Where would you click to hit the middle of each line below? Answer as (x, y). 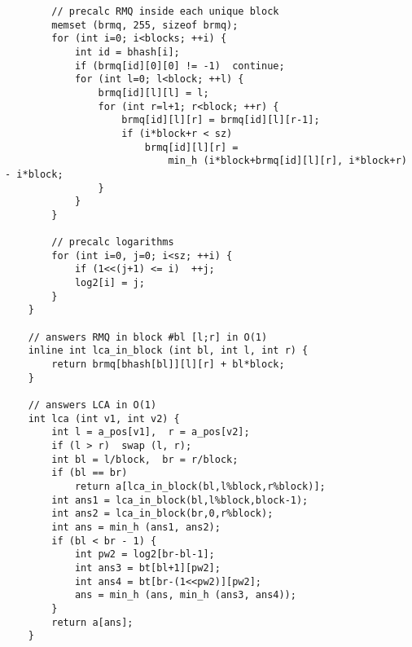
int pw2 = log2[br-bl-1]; (145, 555)
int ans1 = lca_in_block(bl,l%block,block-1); (180, 500)
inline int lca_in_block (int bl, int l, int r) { (168, 351)
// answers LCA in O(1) (92, 405)
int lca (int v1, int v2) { (104, 418)
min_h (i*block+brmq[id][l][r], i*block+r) (287, 161)
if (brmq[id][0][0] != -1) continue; (180, 66)
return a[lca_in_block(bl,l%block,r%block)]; (200, 486)
